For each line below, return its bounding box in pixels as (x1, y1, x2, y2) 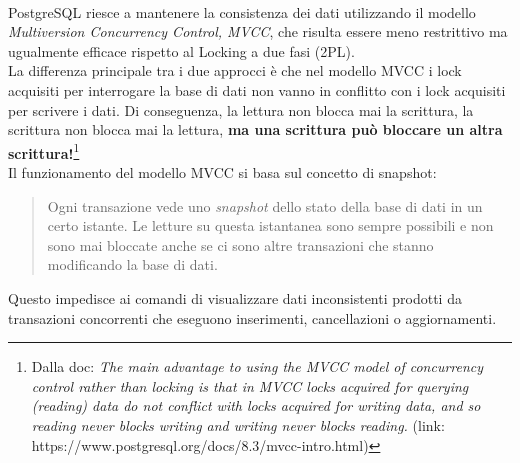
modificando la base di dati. (47, 254, 218, 275)
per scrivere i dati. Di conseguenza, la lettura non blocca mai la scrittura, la (8, 99, 474, 120)
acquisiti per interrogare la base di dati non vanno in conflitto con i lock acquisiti (8, 79, 506, 100)
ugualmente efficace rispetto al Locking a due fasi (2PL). (8, 40, 355, 61)
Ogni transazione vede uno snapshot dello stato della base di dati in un (47, 195, 483, 216)
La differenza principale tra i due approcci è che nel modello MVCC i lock (8, 60, 462, 81)
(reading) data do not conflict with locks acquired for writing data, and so (31, 395, 481, 416)
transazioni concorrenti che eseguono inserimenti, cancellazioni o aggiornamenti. (8, 307, 497, 328)
